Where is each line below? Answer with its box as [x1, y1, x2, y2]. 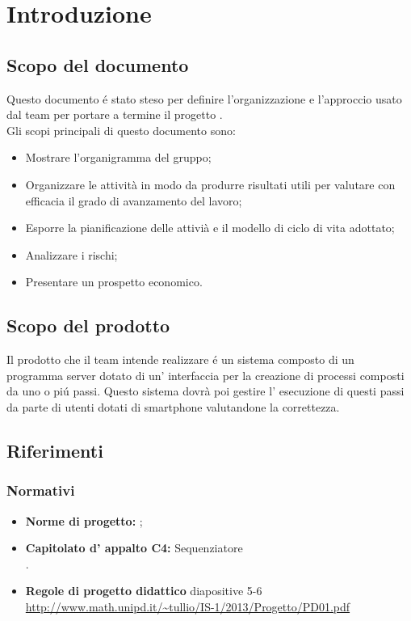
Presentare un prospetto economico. [25, 273, 203, 290]
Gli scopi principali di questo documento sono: [6, 121, 236, 138]
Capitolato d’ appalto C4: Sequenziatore [25, 539, 243, 556]
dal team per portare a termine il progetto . [6, 106, 223, 123]
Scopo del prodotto [6, 313, 170, 338]
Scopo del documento [6, 52, 189, 77]
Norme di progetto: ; [25, 512, 143, 529]
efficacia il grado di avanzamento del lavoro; [25, 192, 242, 209]
